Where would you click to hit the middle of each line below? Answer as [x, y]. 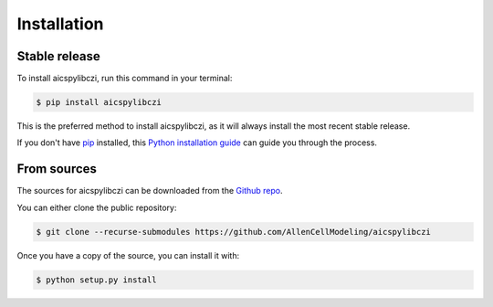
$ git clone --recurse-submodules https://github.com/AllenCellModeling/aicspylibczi [233, 232]
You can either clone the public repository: [97, 207]
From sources [57, 169]
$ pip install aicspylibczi [99, 102]
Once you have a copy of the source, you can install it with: [128, 255]
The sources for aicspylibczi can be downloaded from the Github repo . [150, 191]
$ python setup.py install [96, 280]
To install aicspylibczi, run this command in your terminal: [125, 79]
